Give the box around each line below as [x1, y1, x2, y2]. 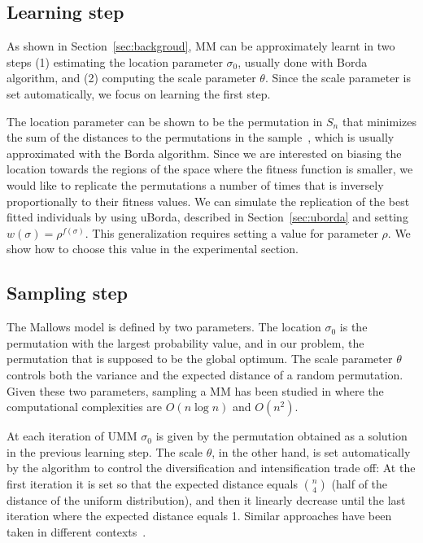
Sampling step [7, 280, 129, 305]
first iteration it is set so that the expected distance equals [7, 475, 298, 492]
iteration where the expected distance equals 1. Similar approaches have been [7, 507, 392, 524]
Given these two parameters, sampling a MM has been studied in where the [7, 382, 384, 399]
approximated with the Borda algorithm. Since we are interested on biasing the [7, 144, 402, 161]
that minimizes [342, 112, 416, 129]
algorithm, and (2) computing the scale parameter [7, 69, 256, 86]
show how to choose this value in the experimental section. [7, 240, 299, 257]
